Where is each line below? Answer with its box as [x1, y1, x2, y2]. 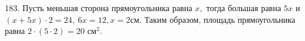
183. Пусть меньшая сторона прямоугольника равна [5, 2, 193, 13]
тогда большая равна [206, 2, 281, 13]
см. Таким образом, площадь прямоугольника [130, 13, 295, 25]
